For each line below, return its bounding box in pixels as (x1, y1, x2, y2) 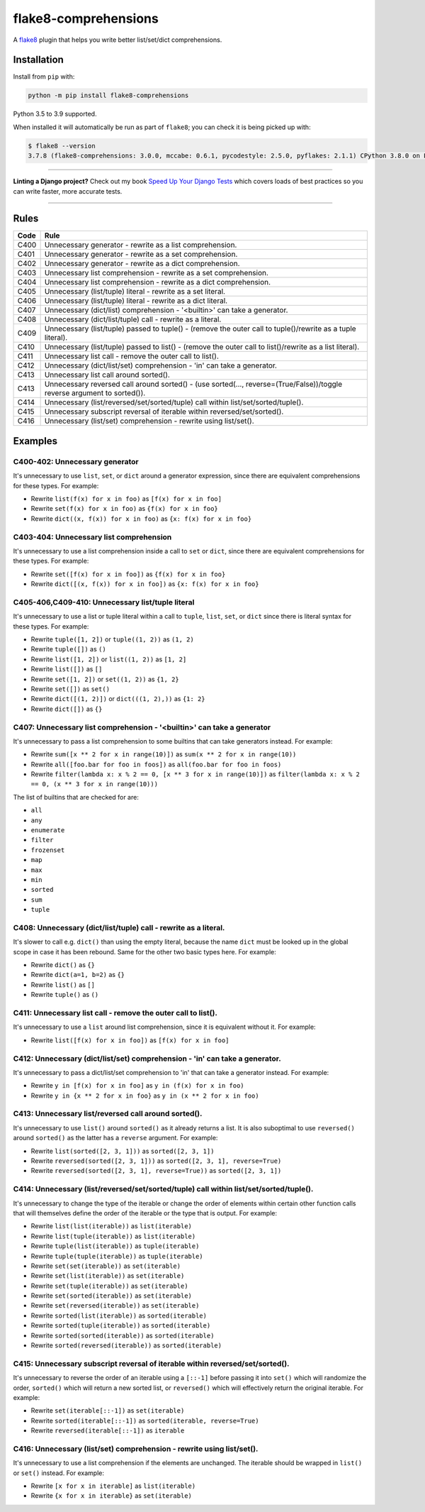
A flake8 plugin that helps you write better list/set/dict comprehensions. (13, 35, 222, 44)
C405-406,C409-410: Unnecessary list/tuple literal (13, 597, 195, 607)
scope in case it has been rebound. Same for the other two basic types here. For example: (13, 947, 276, 956)
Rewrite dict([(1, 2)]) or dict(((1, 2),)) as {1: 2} (30, 695, 205, 703)
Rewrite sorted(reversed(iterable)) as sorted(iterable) (30, 1341, 222, 1350)
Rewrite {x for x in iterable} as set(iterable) (30, 1491, 193, 1500)
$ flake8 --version (28, 142, 96, 150)
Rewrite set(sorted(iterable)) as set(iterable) (30, 1291, 193, 1300)
